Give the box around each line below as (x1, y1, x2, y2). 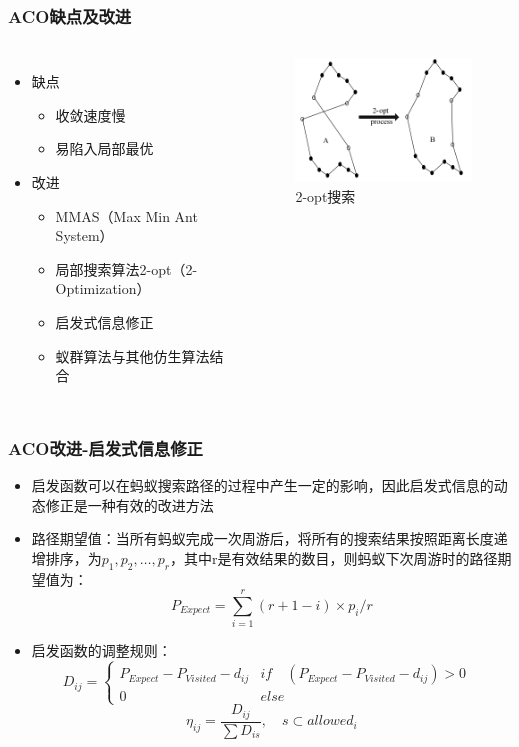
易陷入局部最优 (55, 138, 154, 159)
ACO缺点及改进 (8, 3, 132, 28)
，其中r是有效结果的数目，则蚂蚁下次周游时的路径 (169, 547, 498, 568)
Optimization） (55, 278, 151, 299)
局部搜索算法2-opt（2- (55, 258, 198, 279)
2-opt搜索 (295, 185, 356, 206)
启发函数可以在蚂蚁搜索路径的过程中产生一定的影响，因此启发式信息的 (31, 474, 494, 495)
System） (55, 225, 114, 246)
